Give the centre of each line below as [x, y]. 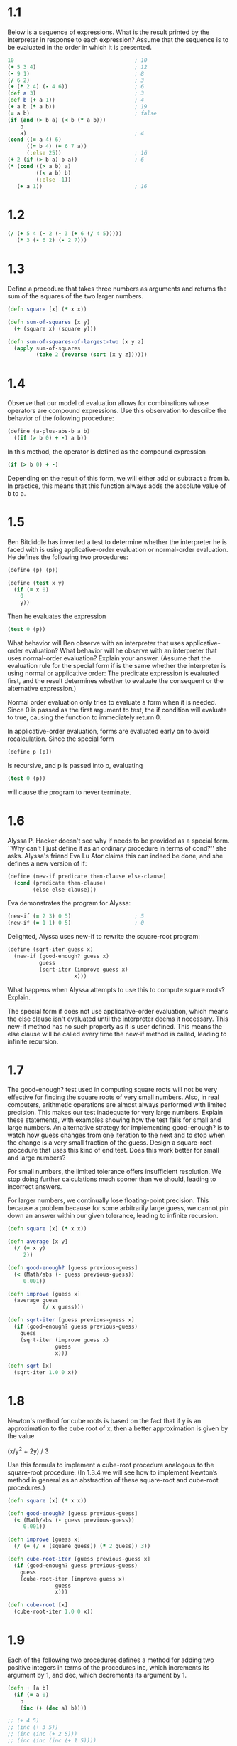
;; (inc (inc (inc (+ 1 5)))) [52, 1741]
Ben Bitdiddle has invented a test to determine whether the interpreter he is [117, 541]
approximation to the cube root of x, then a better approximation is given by [118, 1428]
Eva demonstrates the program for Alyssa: [69, 903]
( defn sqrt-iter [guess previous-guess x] [71, 1320]
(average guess [36, 1301]
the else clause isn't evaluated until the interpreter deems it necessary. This [118, 1019]
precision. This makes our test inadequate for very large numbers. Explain [115, 1113]
